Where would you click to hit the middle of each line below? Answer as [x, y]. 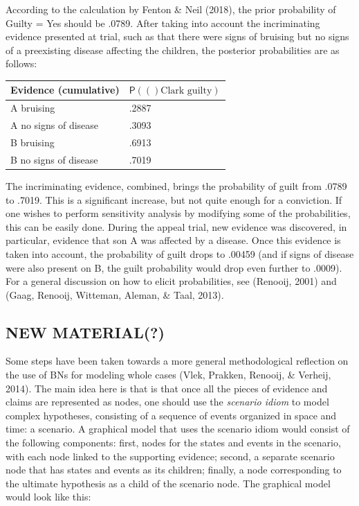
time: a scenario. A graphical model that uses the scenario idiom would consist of [178, 429]
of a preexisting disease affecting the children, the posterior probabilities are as [173, 50]
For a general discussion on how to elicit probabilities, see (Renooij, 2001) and [171, 281]
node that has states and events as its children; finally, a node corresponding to [174, 470]
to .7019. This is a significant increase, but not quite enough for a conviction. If [174, 199]
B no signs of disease [54, 159]
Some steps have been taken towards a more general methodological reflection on [177, 361]
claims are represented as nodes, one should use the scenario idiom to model [167, 402]
